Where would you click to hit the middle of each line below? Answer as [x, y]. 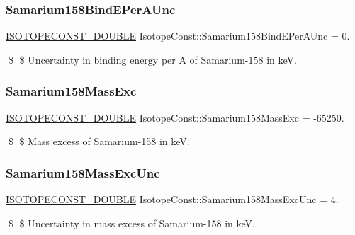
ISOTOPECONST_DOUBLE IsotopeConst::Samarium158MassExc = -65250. [175, 117]
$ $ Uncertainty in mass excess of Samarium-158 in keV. [131, 223]
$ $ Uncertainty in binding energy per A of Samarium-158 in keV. [152, 59]
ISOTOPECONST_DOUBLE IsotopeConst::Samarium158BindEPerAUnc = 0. [178, 36]
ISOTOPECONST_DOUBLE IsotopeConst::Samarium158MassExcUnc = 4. [172, 199]
